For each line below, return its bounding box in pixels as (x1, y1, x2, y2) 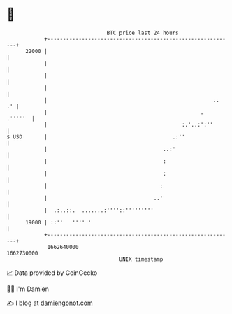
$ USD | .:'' (6, 133, 186, 141)
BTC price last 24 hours (106, 29, 179, 36)
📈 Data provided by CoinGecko (6, 269, 98, 277)
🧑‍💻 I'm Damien (6, 285, 50, 293)
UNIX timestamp (119, 255, 164, 263)
